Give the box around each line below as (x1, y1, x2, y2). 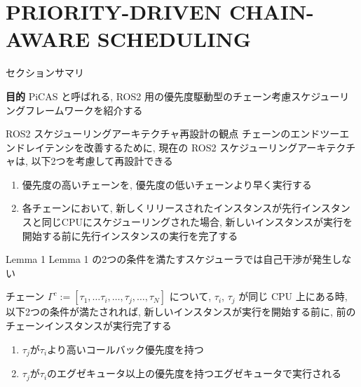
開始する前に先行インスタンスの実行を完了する (22, 228, 238, 243)
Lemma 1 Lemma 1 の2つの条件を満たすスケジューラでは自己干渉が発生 (6, 252, 332, 266)
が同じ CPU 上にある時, (238, 289, 348, 304)
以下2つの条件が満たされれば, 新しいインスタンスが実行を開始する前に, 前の (6, 304, 356, 319)
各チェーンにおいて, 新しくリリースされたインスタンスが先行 (22, 201, 301, 215)
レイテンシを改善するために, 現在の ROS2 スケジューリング (25, 140, 298, 154)
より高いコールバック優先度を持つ (47, 341, 204, 356)
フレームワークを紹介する (25, 102, 143, 117)
